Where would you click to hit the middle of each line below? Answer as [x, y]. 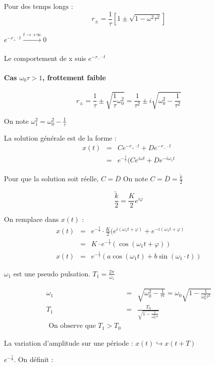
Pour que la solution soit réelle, [51, 179]
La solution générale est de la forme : [60, 137]
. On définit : [34, 359]
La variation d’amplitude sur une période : [69, 342]
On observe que [72, 326]
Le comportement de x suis [45, 58]
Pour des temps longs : [39, 6]
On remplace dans [31, 219]
